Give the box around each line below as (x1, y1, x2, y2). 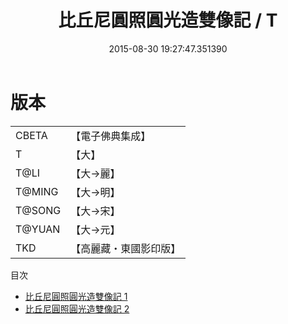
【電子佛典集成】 (70, 129, 152, 143)
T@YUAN (15, 222, 61, 236)
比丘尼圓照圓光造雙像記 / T (58, 9, 278, 32)
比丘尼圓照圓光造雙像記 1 (24, 290, 128, 302)
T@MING (15, 184, 59, 198)
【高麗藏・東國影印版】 (70, 241, 182, 255)
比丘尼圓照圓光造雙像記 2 (24, 302, 130, 315)
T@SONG (15, 203, 62, 217)
